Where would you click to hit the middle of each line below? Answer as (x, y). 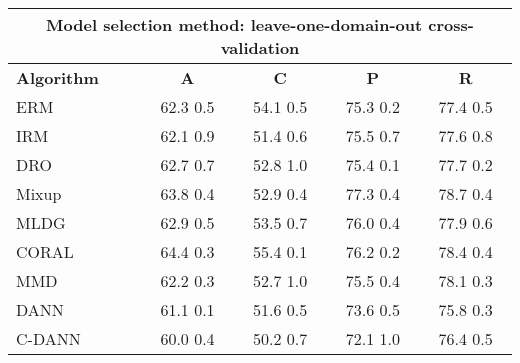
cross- (451, 24)
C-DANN (48, 338)
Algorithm (57, 77)
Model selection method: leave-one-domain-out (234, 24)
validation (260, 47)
